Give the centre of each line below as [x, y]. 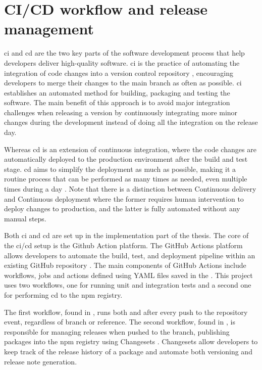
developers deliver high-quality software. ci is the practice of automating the [122, 62]
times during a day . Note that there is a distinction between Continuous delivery [130, 189]
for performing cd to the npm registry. [63, 294]
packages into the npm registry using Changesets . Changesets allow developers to [131, 341]
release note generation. [41, 361]
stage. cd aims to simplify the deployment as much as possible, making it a [120, 169]
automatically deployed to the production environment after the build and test [126, 159]
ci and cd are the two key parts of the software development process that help [124, 53]
